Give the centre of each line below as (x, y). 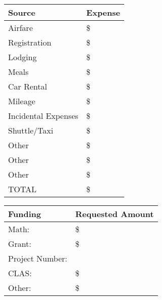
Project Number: (38, 258)
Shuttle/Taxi (31, 130)
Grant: (20, 244)
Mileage (22, 101)
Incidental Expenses (43, 116)
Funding (25, 214)
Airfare (20, 28)
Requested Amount (115, 214)
